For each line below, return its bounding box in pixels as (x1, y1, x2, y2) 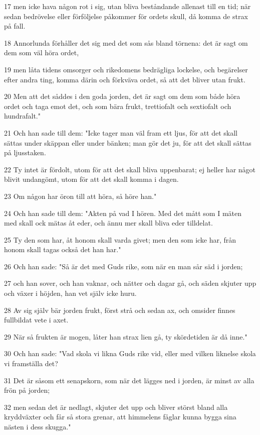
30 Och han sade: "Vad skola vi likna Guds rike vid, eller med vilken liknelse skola (4, 348, 256, 359)
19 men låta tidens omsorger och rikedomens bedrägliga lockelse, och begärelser (4, 64, 248, 74)
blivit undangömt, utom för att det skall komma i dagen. (4, 174, 179, 184)
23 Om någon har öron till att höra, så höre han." (4, 190, 157, 201)
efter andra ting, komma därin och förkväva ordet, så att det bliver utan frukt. (4, 74, 245, 84)
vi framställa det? (4, 358, 58, 369)
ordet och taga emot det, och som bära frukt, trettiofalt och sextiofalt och (4, 100, 231, 111)
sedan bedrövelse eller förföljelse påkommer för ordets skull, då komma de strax (4, 11, 248, 21)
